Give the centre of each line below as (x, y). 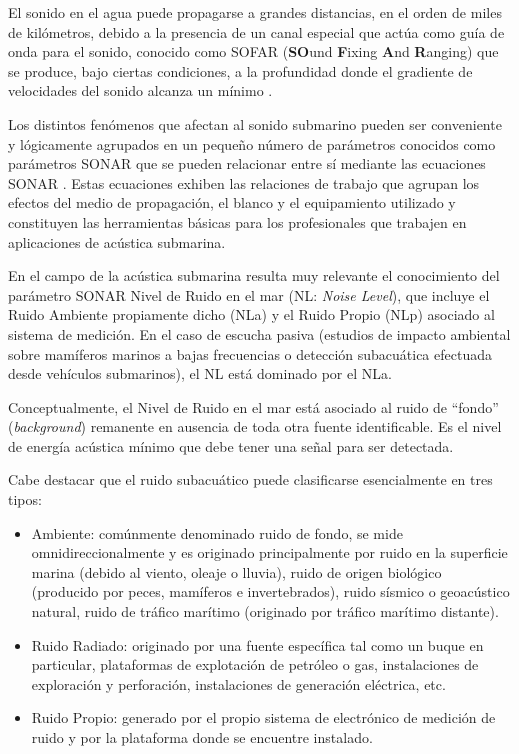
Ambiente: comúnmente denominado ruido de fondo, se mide (217, 532)
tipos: (25, 499)
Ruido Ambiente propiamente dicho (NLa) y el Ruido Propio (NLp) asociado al (251, 314)
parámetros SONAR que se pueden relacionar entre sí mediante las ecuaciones (247, 163)
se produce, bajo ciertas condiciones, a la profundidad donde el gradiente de (240, 70)
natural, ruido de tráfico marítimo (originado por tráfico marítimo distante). (265, 611)
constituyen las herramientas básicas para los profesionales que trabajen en (237, 221)
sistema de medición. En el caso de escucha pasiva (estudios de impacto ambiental (259, 333)
